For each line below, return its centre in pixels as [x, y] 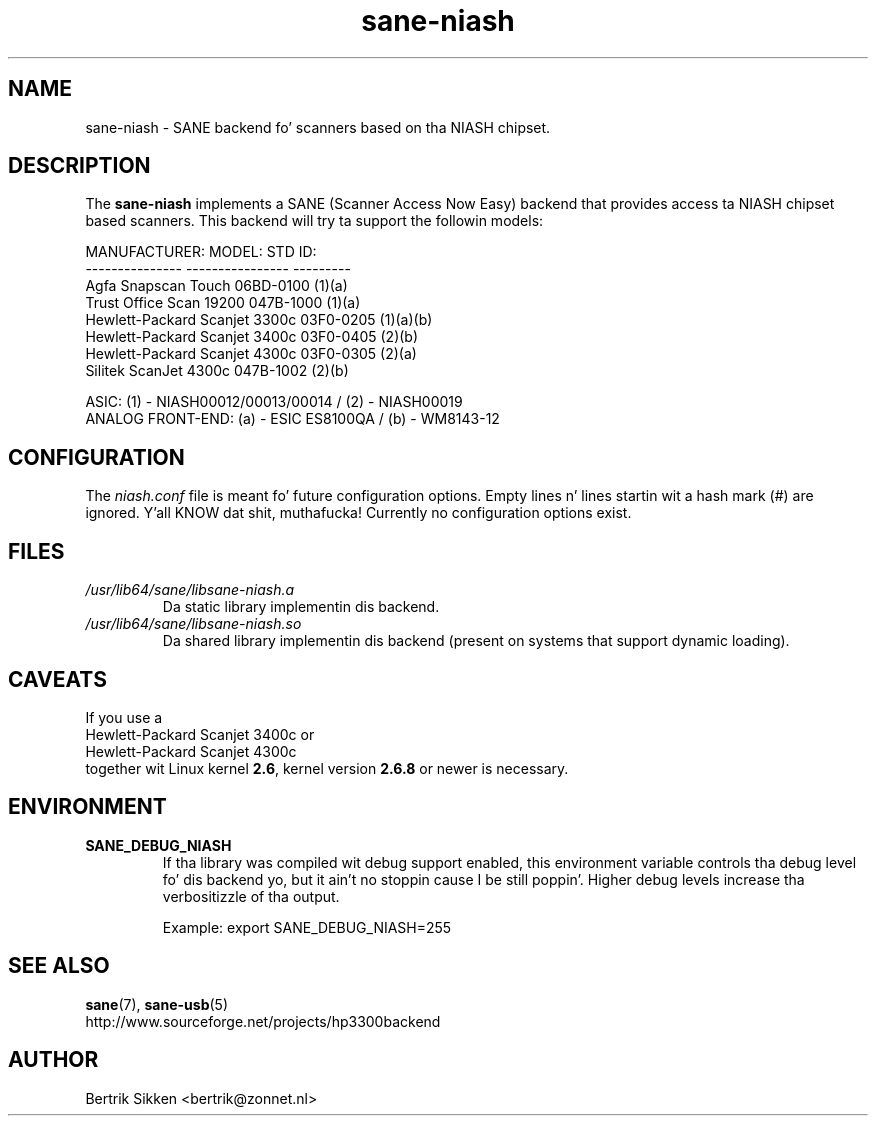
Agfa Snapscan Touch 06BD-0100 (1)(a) [216, 286]
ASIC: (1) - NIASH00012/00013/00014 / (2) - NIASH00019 [274, 402]
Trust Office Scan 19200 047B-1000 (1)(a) [223, 303]
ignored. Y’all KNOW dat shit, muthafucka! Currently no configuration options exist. [358, 513]
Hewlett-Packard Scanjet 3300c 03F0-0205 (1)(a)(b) [259, 320]
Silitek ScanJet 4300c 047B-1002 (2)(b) [217, 371]
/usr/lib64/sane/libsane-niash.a [190, 590]
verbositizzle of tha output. [251, 896]
